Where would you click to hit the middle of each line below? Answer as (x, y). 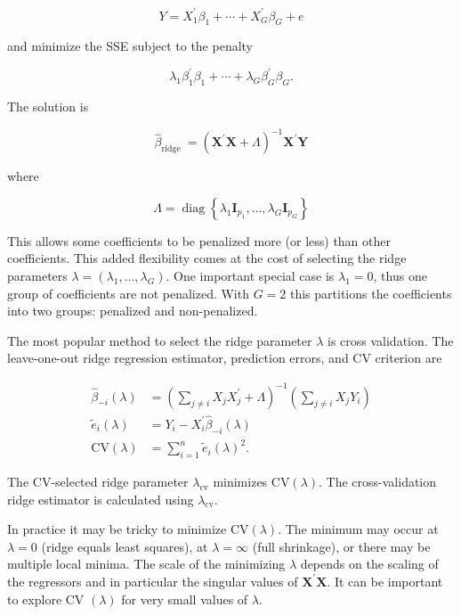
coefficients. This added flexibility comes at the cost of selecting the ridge (207, 258)
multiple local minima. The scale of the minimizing (146, 564)
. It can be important (385, 581)
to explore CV (46, 599)
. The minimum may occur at (358, 529)
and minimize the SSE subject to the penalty (130, 46)
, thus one (400, 276)
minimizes (240, 481)
